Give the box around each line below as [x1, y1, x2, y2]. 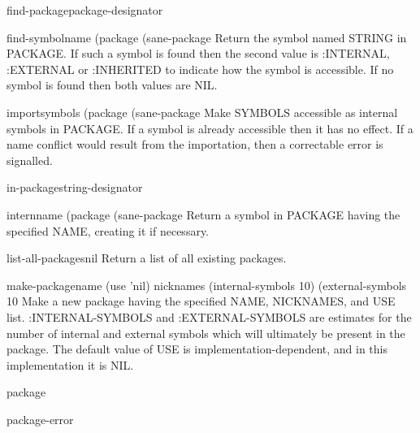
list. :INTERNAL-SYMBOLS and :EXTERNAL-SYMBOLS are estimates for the [6, 308, 412, 325]
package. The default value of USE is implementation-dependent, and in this [6, 340, 388, 357]
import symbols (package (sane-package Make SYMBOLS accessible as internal [6, 103, 398, 120]
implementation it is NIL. [6, 356, 134, 373]
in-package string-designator [6, 179, 143, 196]
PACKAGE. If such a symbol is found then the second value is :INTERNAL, [6, 45, 390, 62]
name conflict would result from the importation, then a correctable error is [6, 136, 383, 153]
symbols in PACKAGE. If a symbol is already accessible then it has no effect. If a [6, 119, 414, 136]
